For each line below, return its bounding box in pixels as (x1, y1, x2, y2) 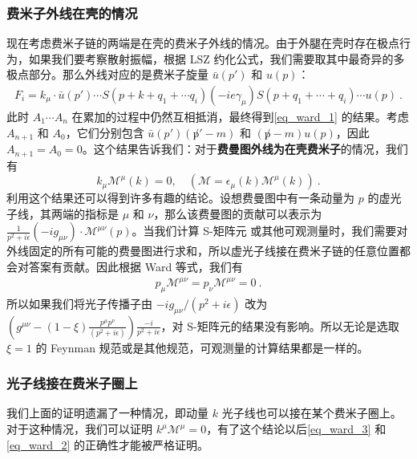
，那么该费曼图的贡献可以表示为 (153, 205, 322, 221)
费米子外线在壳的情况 (6, 2, 138, 22)
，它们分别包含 (65, 124, 144, 140)
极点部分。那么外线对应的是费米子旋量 (6, 66, 208, 83)
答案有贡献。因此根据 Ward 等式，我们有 (28, 258, 243, 274)
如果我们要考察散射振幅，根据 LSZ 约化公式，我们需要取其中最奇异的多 (28, 50, 405, 67)
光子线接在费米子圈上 (6, 373, 138, 393)
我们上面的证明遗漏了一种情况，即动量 (6, 404, 208, 421)
